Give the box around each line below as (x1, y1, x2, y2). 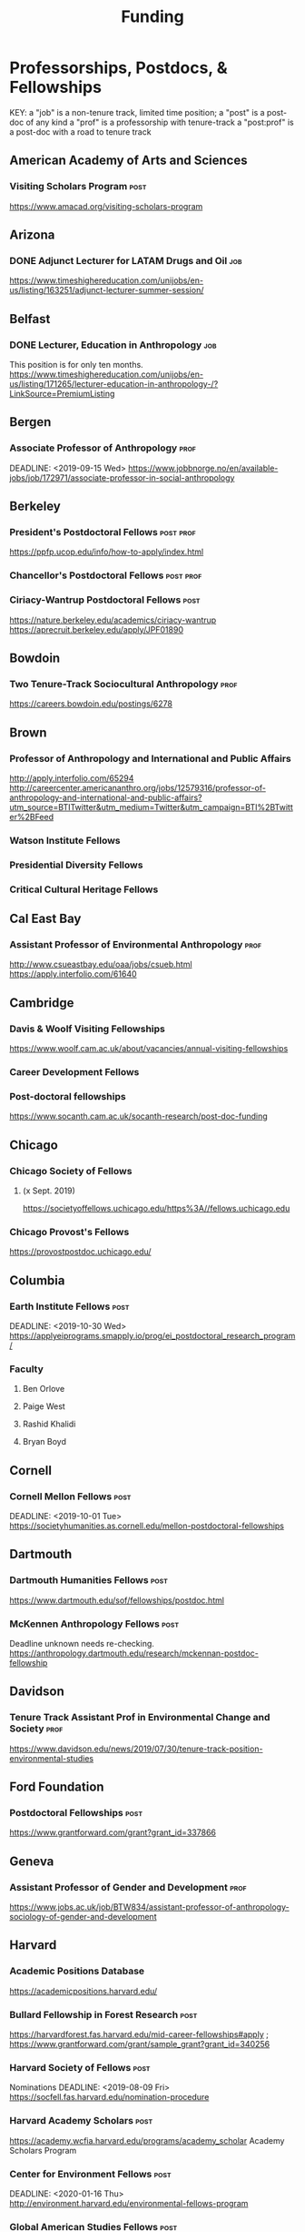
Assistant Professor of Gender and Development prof (9, 1881, 247, 1893)
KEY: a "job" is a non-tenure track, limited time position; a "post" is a (9, 107, 265, 117)
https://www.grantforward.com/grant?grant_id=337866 (9, 1827, 216, 1838)
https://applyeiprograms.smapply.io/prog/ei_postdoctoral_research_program (9, 1331, 296, 1341)
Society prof (9, 1722, 64, 1735)
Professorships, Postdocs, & (9, 57, 229, 78)
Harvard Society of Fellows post (9, 2061, 151, 2074)
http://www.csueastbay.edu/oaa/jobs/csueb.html (9, 959, 192, 970)
